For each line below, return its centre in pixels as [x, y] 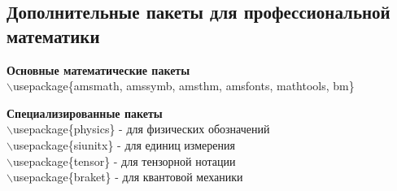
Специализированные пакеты [85, 113]
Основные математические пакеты [98, 69]
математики [53, 35]
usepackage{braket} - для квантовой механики [128, 177]
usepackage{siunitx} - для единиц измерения [124, 144]
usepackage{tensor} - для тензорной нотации [124, 161]
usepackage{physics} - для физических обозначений [141, 129]
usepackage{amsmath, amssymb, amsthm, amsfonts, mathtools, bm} [183, 86]
